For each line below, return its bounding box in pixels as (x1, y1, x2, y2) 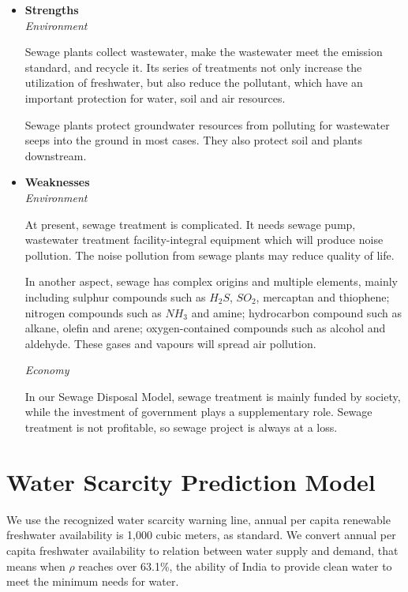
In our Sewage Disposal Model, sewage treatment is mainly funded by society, (24, 388, 401, 404)
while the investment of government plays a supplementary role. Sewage (24, 403, 372, 420)
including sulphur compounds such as (24, 288, 206, 305)
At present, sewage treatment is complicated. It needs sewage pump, (24, 215, 356, 232)
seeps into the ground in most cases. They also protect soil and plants (24, 132, 363, 148)
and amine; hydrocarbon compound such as (191, 304, 402, 320)
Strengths (24, 2, 79, 17)
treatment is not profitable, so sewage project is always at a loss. (24, 419, 338, 436)
